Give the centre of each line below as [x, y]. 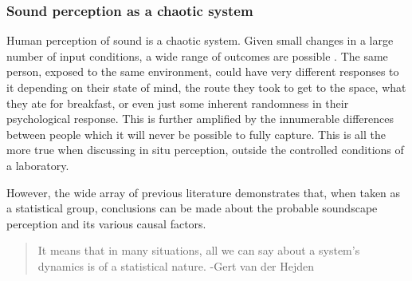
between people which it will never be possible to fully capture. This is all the [196, 134]
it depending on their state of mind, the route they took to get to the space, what [206, 87]
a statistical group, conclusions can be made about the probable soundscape [192, 208]
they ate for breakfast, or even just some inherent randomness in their [178, 103]
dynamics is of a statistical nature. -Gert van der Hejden [176, 265]
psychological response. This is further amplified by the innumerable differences [200, 119]
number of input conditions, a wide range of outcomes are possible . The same [197, 55]
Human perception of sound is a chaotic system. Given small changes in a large [200, 40]
